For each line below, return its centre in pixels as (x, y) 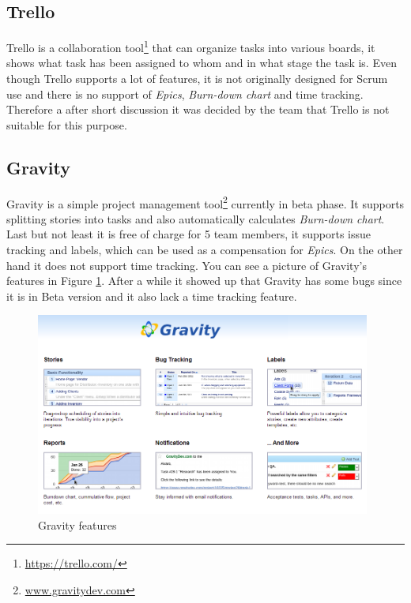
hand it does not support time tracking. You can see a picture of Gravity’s (187, 265)
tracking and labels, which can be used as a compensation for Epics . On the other (205, 250)
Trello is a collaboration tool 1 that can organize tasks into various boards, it (191, 46)
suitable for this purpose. (67, 124)
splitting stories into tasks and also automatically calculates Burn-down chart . (196, 218)
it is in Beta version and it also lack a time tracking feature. (152, 296)
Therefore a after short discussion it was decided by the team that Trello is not (198, 109)
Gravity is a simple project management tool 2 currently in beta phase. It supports (205, 202)
